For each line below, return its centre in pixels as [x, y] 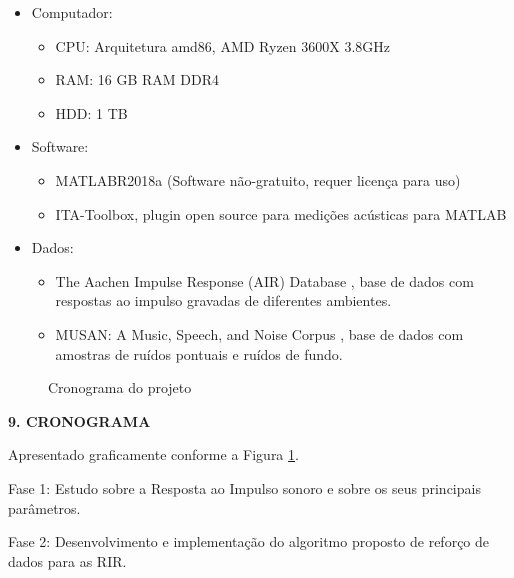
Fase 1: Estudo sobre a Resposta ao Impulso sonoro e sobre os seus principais [244, 487]
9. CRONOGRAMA [79, 420]
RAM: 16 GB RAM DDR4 [137, 79]
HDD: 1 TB [91, 112]
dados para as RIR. [67, 560]
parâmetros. [44, 507]
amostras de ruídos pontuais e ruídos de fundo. [199, 353]
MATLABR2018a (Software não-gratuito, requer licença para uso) [258, 179]
